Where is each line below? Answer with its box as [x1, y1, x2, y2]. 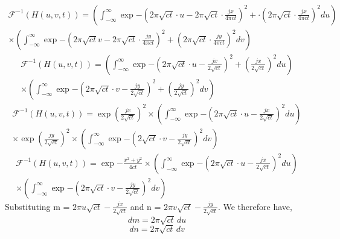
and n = [130, 200, 161, 212]
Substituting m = [5, 200, 70, 212]
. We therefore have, [217, 200, 292, 212]
